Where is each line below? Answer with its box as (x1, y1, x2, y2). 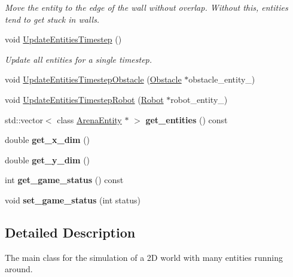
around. (5, 263, 33, 275)
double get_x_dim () (5, 133, 90, 146)
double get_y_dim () (5, 153, 90, 166)
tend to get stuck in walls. (5, 13, 100, 25)
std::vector (5, 113, 43, 126)
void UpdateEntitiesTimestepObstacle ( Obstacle (5, 73, 182, 86)
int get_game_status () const (5, 173, 124, 186)
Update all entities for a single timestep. (5, 53, 152, 65)
